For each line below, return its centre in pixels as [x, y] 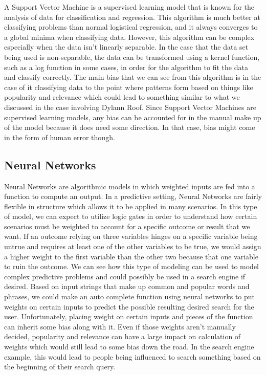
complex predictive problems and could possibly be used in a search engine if [125, 276]
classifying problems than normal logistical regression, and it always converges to [131, 27]
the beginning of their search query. [60, 367]
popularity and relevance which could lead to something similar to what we [122, 97]
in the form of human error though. [60, 137]
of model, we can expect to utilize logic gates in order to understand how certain [131, 216]
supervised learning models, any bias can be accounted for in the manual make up [133, 117]
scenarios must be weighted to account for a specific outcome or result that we [127, 226]
